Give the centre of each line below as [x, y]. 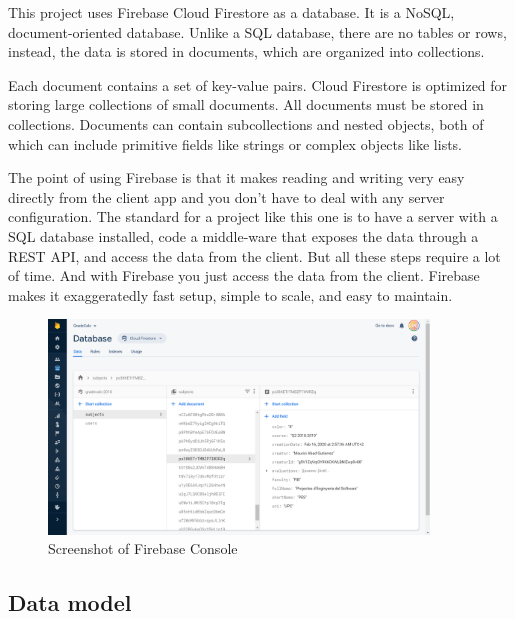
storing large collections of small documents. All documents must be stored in [246, 104]
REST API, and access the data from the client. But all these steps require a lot [254, 255]
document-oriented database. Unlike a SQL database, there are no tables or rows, [257, 31]
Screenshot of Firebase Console [143, 548]
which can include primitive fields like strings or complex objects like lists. [235, 143]
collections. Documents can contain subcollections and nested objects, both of [246, 123]
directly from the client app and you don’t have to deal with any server [226, 196]
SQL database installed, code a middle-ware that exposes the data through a [243, 235]
